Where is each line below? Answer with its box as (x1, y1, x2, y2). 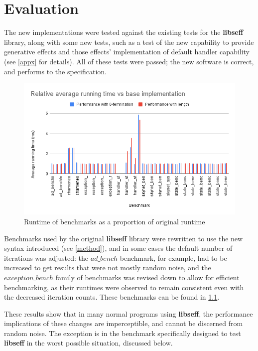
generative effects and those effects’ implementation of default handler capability (4, 46, 250, 57)
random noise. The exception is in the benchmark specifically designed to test (4, 328, 241, 338)
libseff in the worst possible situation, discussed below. (4, 338, 173, 348)
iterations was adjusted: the (4, 252, 89, 263)
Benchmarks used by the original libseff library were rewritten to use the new (4, 233, 243, 243)
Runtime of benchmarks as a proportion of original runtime (24, 216, 205, 226)
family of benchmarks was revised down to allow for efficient (55, 272, 240, 282)
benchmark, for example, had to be (120, 252, 227, 263)
